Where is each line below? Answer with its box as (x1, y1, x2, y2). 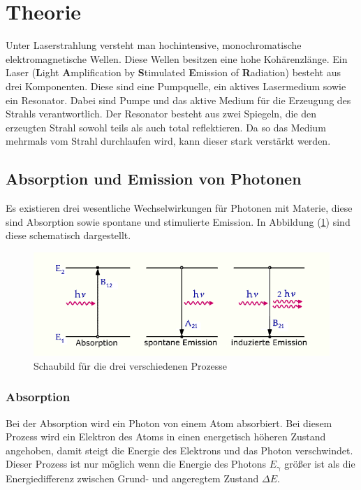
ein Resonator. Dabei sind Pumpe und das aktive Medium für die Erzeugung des (6, 92, 351, 107)
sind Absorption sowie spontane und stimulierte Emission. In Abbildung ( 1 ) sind (6, 214, 351, 229)
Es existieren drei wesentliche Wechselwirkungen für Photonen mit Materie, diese (6, 201, 353, 215)
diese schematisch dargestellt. (6, 228, 131, 243)
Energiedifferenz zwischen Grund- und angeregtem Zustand (6, 470, 259, 485)
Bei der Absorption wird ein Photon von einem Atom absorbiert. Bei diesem (6, 415, 332, 430)
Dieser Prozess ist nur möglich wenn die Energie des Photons (6, 456, 267, 471)
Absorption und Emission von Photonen (6, 168, 302, 189)
